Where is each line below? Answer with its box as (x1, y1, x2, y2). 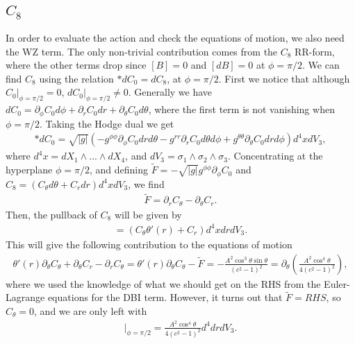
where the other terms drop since (6, 58, 147, 72)
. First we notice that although (218, 71, 350, 85)
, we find (128, 176, 165, 191)
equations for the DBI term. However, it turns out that (47, 290, 283, 304)
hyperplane (6, 162, 53, 177)
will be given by (114, 207, 182, 221)
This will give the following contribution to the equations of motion (6, 237, 292, 251)
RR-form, (295, 44, 335, 58)
